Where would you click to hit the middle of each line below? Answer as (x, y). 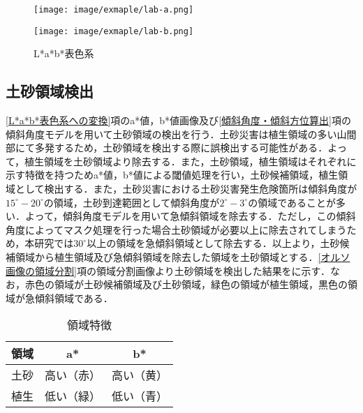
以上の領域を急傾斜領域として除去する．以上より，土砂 (213, 243)
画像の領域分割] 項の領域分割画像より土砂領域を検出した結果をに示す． (168, 270)
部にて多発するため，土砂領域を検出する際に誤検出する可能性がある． (167, 148)
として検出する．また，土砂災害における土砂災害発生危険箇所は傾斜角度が (186, 189)
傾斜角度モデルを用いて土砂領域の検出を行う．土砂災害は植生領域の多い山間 (181, 134)
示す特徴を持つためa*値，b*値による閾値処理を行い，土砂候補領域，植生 (172, 175)
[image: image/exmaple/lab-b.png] (114, 31)
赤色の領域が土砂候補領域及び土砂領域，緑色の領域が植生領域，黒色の (186, 284)
